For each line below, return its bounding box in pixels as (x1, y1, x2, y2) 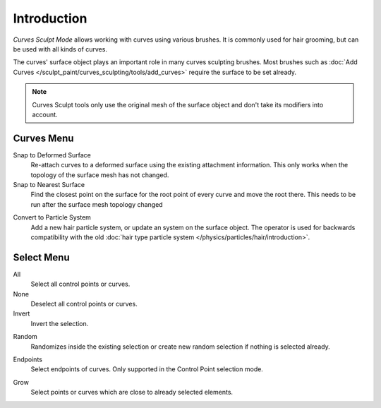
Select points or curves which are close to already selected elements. (30, 388, 233, 397)
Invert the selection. (30, 319, 89, 328)
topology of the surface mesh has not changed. (30, 170, 169, 179)
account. (32, 110, 58, 119)
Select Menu (13, 251, 70, 263)
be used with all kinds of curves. (13, 44, 107, 53)
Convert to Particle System (13, 213, 92, 222)
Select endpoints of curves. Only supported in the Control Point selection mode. (30, 365, 264, 373)
